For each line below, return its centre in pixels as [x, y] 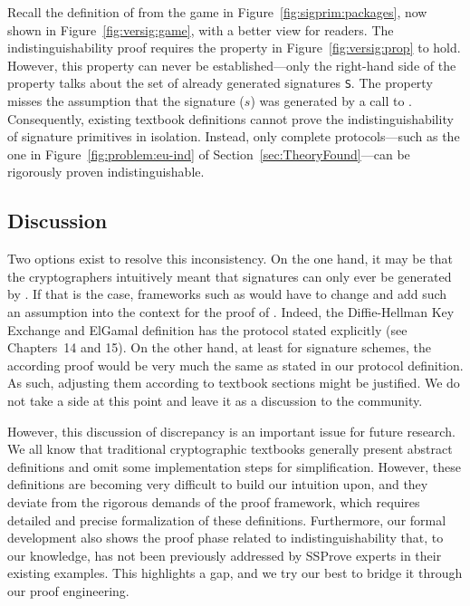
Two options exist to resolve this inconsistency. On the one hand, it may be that [230, 259]
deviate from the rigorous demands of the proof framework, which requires [214, 501]
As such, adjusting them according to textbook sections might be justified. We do [234, 383]
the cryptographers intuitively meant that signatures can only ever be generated [230, 276]
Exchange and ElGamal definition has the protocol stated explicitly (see [207, 329]
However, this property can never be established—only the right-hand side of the [232, 65]
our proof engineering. [68, 590]
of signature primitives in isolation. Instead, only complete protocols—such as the [234, 136]
